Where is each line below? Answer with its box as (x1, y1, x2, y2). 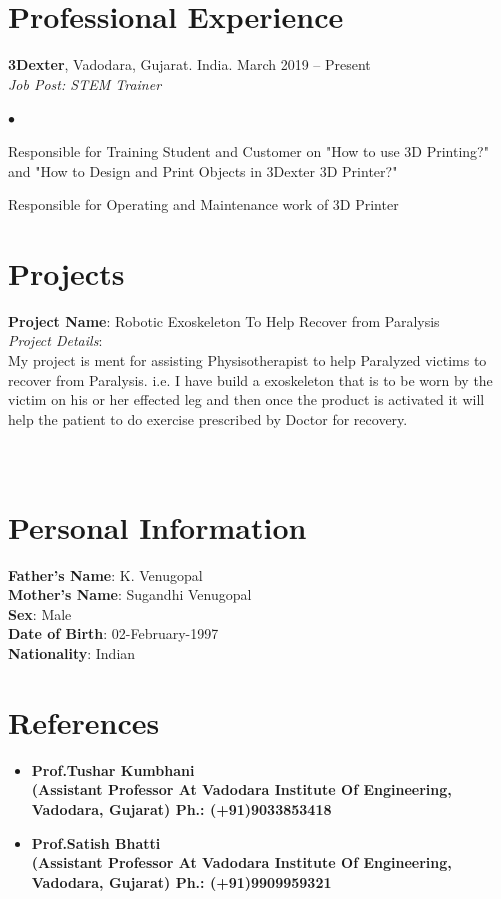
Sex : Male (8, 603, 72, 624)
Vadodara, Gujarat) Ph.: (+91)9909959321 (31, 871, 332, 892)
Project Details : (8, 330, 103, 351)
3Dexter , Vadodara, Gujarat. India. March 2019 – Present (8, 54, 371, 75)
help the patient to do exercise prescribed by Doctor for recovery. (8, 408, 408, 429)
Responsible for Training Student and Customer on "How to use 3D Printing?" (8, 140, 489, 161)
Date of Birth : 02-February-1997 (8, 623, 219, 644)
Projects (8, 252, 125, 293)
